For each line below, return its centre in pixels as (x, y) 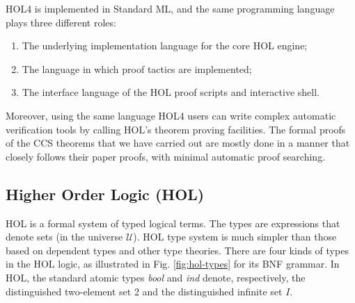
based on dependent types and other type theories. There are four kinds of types (177, 250)
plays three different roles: (61, 22)
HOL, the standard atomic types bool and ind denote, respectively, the (156, 277)
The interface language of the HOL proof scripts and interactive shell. (171, 92)
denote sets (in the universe (64, 237)
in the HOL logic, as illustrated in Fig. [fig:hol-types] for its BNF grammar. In (173, 264)
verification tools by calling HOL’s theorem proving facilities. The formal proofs (176, 129)
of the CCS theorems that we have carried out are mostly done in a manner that (178, 143)
